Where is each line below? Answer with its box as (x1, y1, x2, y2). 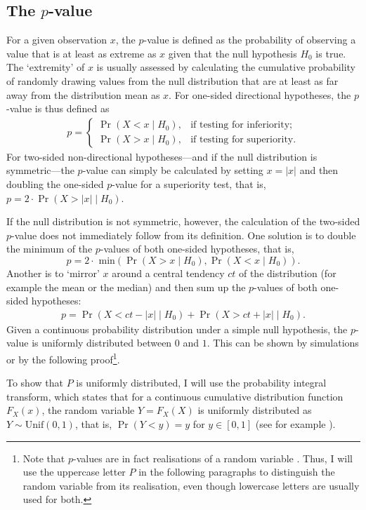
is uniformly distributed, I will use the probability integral (76, 375, 327, 390)
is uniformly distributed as (197, 403, 312, 417)
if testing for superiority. (190, 135, 296, 145)
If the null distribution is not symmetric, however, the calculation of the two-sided (6, 214, 360, 229)
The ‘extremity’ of (6, 60, 85, 74)
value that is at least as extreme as (6, 46, 157, 60)
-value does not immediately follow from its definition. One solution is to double (11, 227, 356, 242)
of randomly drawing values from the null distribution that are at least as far (6, 73, 339, 88)
